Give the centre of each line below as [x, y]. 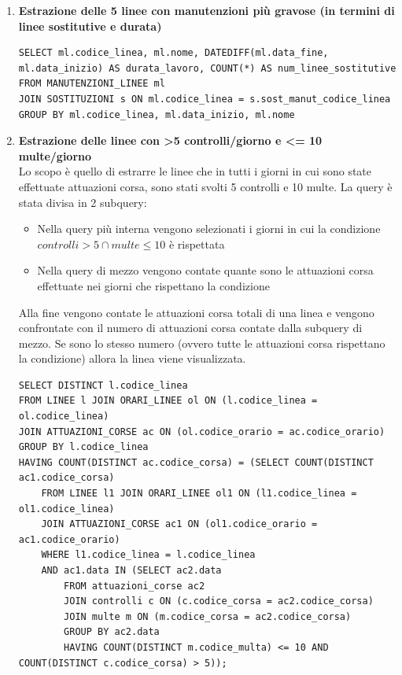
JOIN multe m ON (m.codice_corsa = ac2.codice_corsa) [208, 616]
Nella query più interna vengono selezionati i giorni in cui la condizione [209, 229]
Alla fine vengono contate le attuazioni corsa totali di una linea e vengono [196, 312]
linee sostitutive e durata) [90, 26]
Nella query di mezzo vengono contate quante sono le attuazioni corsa [205, 270]
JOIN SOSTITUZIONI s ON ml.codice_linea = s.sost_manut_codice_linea [205, 99]
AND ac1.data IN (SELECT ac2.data [131, 570]
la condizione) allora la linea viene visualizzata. [132, 358]
